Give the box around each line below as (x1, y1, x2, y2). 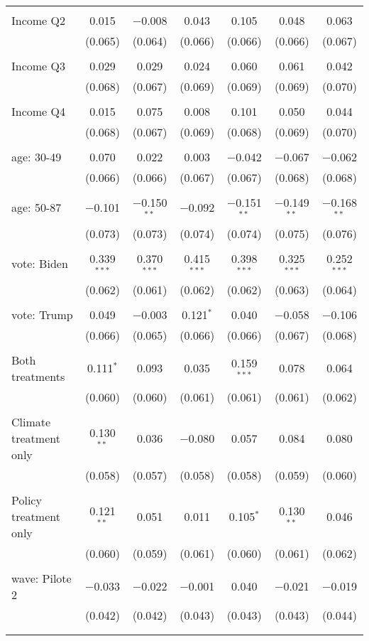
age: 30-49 (11, 149, 62, 165)
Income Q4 (11, 103, 65, 119)
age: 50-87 (11, 199, 62, 216)
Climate (11, 413, 51, 430)
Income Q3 (11, 58, 65, 74)
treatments (11, 367, 65, 384)
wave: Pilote (11, 569, 72, 586)
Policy (11, 491, 42, 508)
